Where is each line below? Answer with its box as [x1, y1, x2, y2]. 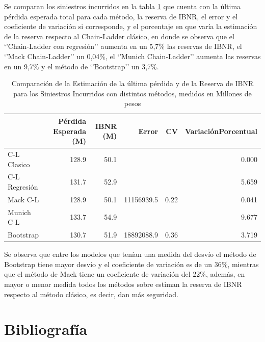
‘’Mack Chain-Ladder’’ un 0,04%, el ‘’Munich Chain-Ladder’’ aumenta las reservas [4, 50, 261, 61]
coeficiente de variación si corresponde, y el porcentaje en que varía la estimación [4, 21, 257, 32]
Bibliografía [4, 319, 88, 339]
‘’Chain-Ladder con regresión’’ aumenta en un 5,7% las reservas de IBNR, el [4, 41, 242, 51]
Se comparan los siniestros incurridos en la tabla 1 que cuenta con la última [4, 1, 241, 11]
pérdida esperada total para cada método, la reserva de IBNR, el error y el [4, 11, 238, 21]
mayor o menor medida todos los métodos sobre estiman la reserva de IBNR [4, 279, 242, 289]
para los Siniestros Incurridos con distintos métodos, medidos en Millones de [13, 88, 252, 98]
